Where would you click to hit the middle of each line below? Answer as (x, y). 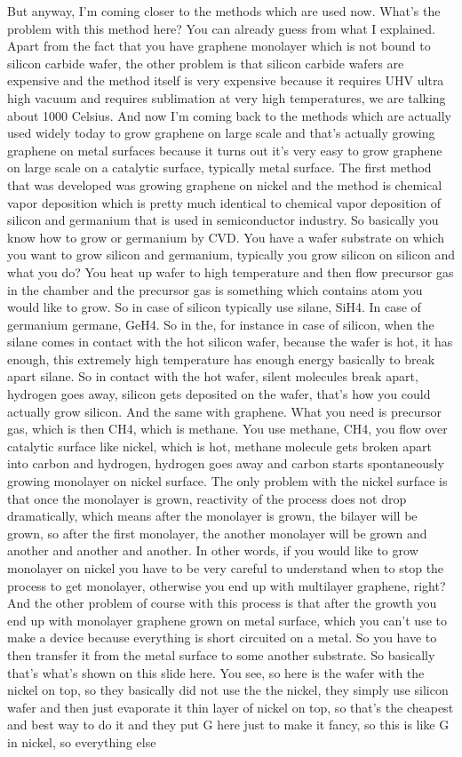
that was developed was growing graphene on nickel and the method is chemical (225, 184)
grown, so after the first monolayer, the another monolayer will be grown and (217, 533)
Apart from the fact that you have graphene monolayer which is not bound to (219, 46)
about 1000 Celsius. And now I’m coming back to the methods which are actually (229, 115)
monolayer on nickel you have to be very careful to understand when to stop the (226, 568)
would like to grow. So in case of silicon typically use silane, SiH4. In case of (214, 307)
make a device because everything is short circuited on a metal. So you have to (222, 637)
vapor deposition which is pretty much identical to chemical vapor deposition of (224, 202)
